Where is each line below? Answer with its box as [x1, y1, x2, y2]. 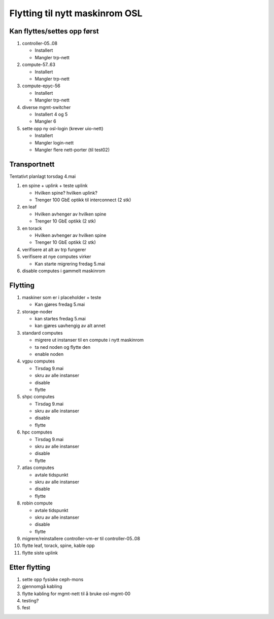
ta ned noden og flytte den [35, 344, 91, 350]
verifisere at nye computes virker [22, 253, 91, 260]
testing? [22, 597, 39, 603]
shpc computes [22, 393, 55, 400]
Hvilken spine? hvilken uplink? [35, 190, 97, 196]
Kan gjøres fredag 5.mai [35, 302, 85, 308]
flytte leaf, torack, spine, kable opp [22, 542, 95, 549]
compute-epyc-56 [22, 83, 61, 89]
